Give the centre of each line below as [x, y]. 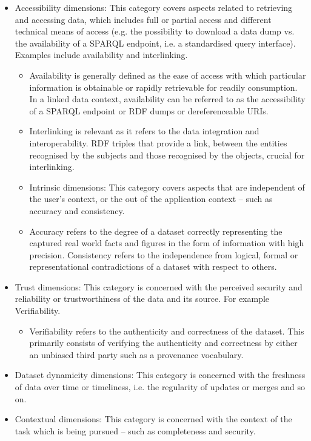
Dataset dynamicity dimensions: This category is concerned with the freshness [160, 375]
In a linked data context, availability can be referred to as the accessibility [167, 99]
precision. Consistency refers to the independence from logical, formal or [164, 254]
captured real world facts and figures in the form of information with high [167, 243]
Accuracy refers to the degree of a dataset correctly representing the [156, 231]
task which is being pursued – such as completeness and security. [135, 430]
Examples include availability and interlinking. [101, 55]
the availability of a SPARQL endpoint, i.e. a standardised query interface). [155, 43]
